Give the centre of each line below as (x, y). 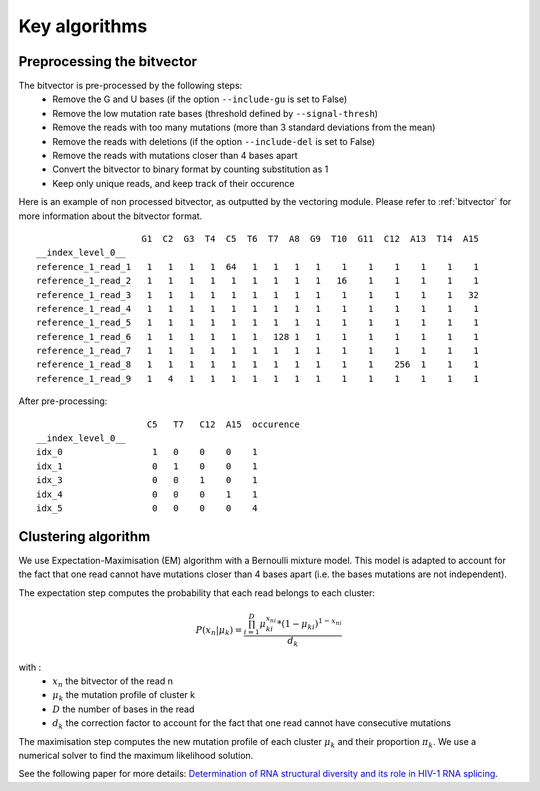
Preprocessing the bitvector (108, 61)
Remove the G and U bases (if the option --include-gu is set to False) (200, 99)
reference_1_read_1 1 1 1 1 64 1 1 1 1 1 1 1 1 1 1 (258, 266)
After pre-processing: (63, 401)
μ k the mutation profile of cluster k (123, 696)
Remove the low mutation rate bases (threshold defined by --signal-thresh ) (215, 113)
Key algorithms (83, 26)
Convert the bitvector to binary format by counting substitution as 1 (190, 169)
